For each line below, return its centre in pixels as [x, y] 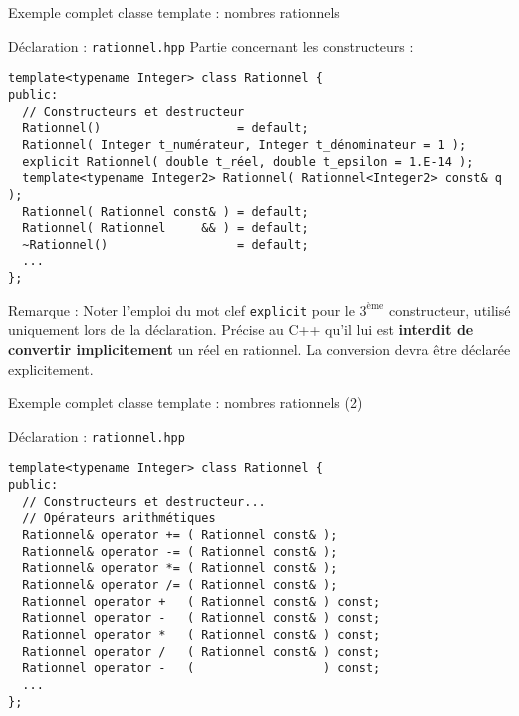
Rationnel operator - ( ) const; [201, 668]
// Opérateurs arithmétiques [119, 518]
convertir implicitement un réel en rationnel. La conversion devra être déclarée [259, 349]
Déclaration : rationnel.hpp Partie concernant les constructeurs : [211, 45]
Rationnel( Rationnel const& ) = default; [165, 211]
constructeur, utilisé [449, 309]
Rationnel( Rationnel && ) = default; [165, 228]
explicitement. [51, 368]
